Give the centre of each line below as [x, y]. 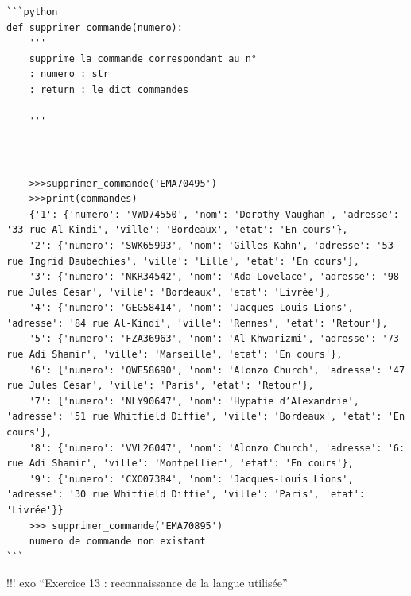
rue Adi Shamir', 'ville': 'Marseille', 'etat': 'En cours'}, [174, 355]
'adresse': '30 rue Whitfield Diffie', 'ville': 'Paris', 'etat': [186, 495]
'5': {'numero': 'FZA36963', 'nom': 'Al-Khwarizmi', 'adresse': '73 [214, 339]
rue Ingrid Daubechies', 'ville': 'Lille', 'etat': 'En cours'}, [183, 261]
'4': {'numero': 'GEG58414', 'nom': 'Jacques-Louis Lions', [191, 308]
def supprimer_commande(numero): [95, 27]
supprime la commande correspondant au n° [143, 58]
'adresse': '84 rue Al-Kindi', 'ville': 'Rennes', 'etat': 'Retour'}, [197, 323]
